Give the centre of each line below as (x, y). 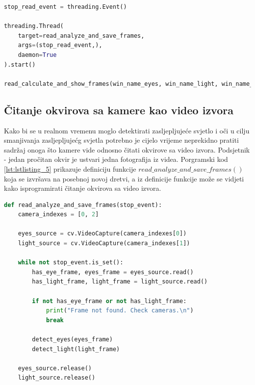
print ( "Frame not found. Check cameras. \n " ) (120, 311)
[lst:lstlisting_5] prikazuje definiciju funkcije (70, 168)
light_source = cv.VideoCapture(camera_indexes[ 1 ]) (104, 244)
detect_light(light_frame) (76, 349)
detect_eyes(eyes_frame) (72, 340)
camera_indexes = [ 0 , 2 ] (58, 215)
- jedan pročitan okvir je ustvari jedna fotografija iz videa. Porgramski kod (116, 159)
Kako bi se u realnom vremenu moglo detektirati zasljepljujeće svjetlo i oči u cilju (127, 130)
